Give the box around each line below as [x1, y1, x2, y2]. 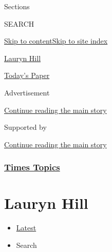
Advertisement [4, 87, 50, 98]
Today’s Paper [4, 70, 50, 81]
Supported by [4, 122, 47, 132]
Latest [16, 222, 36, 233]
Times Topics [4, 161, 60, 173]
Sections [4, 1, 30, 11]
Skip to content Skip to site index [4, 35, 108, 46]
